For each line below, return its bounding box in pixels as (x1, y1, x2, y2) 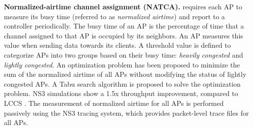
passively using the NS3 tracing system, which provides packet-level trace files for (4, 107, 249, 118)
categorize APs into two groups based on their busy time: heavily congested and (4, 49, 243, 60)
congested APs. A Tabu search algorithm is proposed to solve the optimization (4, 78, 241, 89)
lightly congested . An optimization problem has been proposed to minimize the (4, 59, 240, 69)
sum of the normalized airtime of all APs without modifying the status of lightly (4, 69, 247, 79)
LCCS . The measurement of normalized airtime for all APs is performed (4, 97, 224, 108)
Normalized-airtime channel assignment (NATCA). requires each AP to (4, 1, 242, 11)
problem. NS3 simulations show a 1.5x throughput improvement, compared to (4, 88, 238, 98)
